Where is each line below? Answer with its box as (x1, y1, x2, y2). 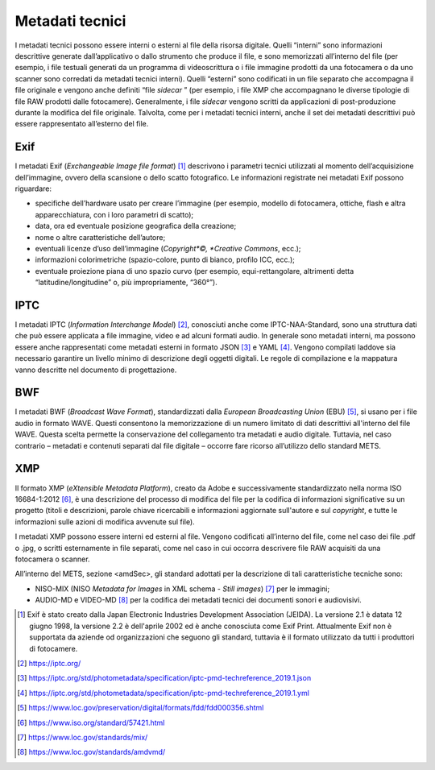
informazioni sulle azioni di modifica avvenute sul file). (14, 516, 195, 527)
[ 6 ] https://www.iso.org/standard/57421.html (17, 718, 165, 727)
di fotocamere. (29, 644, 78, 653)
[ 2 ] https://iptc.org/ (17, 659, 81, 669)
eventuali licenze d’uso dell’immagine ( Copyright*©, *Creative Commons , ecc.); (35, 243, 301, 253)
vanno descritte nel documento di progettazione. (14, 365, 177, 375)
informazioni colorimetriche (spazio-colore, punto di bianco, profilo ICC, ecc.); (35, 255, 296, 265)
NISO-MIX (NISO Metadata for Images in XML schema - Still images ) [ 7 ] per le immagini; (35, 584, 330, 594)
